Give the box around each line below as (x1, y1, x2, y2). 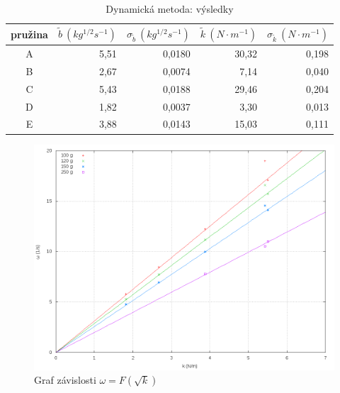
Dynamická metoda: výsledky (106, 1, 234, 16)
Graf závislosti (34, 372, 96, 387)
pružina (11, 26, 48, 41)
